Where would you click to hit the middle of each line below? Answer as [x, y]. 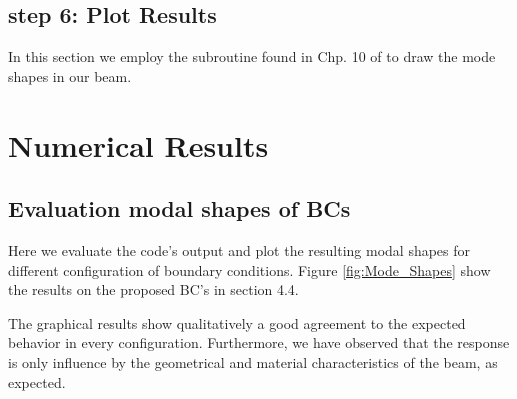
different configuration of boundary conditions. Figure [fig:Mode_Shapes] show [249, 269]
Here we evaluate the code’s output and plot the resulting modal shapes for [239, 249]
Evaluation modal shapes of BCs [179, 208]
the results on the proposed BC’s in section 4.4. [153, 289]
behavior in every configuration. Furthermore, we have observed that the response [259, 342]
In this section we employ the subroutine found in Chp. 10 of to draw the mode [252, 56]
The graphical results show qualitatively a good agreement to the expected [237, 322]
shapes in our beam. [70, 75]
